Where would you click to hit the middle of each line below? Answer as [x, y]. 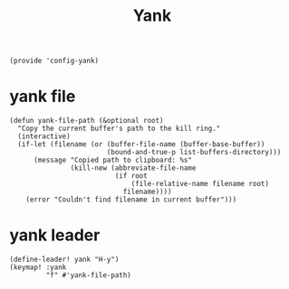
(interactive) [44, 136]
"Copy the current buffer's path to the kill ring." [119, 129]
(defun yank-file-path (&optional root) [87, 121]
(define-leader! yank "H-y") [64, 260]
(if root [131, 176]
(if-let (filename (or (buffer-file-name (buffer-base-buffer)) [141, 144]
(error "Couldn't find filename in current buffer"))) [131, 200]
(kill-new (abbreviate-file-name [133, 168]
